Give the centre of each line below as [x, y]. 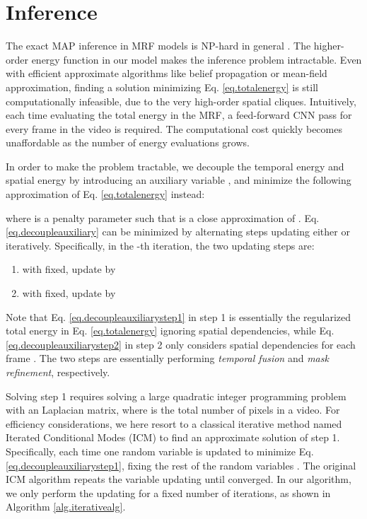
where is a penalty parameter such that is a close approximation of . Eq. [163, 217]
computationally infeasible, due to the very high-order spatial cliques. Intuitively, [181, 101]
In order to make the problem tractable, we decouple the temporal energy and [175, 166]
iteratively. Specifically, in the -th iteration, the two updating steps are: [160, 245]
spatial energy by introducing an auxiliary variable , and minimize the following [179, 180]
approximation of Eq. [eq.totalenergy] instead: [105, 194]
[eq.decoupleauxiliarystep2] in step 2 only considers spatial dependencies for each [181, 344]
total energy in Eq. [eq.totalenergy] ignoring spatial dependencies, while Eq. [170, 331]
